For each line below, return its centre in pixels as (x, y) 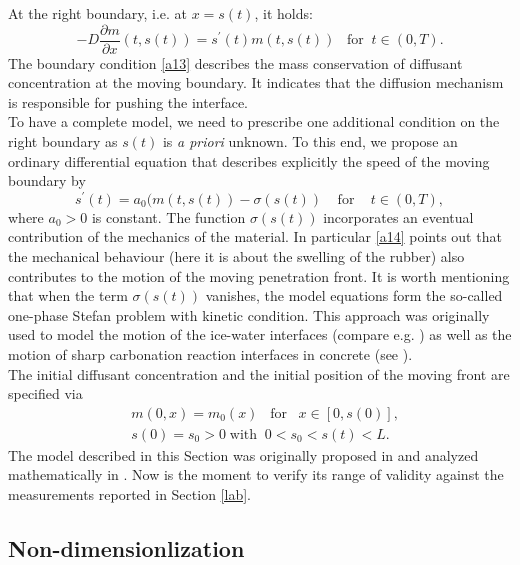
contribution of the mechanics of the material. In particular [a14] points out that (255, 236)
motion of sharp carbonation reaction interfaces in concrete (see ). (210, 354)
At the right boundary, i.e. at (98, 13)
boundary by (47, 180)
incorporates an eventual (398, 216)
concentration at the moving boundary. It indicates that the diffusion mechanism (256, 82)
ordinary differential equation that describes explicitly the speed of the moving (249, 160)
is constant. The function (168, 216)
